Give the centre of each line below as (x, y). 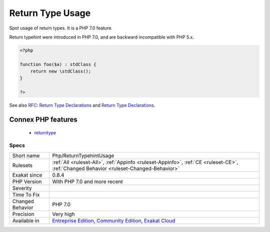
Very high (63, 214)
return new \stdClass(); (61, 71)
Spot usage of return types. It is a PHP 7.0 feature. (61, 28)
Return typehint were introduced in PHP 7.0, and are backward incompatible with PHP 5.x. (102, 37)
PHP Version (27, 181)
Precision (23, 214)
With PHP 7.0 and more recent (87, 181)
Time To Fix (26, 194)
